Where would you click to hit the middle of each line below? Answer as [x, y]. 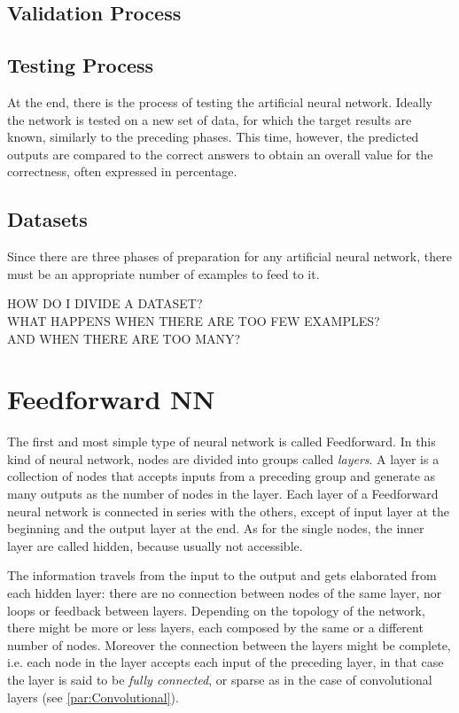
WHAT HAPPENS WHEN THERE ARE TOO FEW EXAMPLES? [194, 320]
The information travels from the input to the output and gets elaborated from [222, 575]
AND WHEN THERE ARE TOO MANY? [124, 338]
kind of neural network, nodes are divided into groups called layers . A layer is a [223, 458]
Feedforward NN [111, 399]
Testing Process [81, 65]
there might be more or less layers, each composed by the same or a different [215, 628]
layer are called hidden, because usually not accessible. [155, 545]
